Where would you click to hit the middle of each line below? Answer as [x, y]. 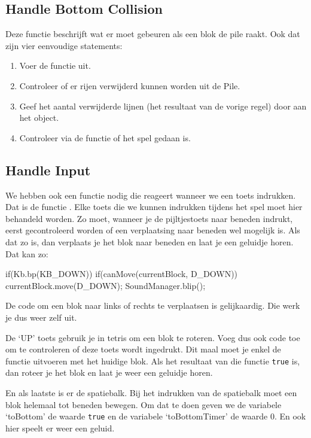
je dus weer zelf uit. [41, 317]
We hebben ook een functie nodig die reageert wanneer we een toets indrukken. [151, 195]
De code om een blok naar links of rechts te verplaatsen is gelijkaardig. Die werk [153, 305]
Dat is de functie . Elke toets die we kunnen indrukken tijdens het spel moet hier [154, 207]
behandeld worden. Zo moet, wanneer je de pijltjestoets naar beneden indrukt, [149, 218]
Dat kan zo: [27, 253]
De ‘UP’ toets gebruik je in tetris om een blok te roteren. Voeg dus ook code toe [153, 337]
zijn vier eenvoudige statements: [64, 45]
